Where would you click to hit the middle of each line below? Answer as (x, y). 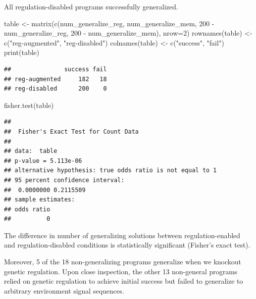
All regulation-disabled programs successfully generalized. (91, 6)
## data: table (31, 151)
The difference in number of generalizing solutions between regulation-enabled (122, 235)
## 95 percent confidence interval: (64, 180)
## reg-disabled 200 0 (55, 89)
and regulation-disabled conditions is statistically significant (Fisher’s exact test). (127, 245)
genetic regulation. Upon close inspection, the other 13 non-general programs (121, 271)
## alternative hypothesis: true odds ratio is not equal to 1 (110, 171)
